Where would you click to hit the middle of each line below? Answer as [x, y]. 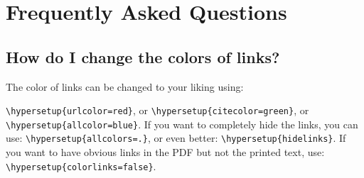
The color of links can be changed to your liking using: [125, 86]
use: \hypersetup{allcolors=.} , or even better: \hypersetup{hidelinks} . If [176, 138]
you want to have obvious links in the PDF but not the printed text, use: [165, 152]
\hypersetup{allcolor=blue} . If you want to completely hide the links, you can [182, 124]
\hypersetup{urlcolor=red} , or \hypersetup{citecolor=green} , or [157, 110]
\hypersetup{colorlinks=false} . [81, 166]
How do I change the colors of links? [143, 56]
